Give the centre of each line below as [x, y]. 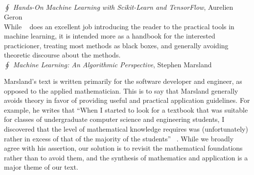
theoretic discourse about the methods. [62, 55]
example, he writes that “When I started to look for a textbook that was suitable [126, 109]
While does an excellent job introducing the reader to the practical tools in [119, 26]
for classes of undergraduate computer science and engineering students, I [114, 119]
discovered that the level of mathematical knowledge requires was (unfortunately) [126, 128]
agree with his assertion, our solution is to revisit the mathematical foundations [123, 148]
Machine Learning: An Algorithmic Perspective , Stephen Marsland [112, 64]
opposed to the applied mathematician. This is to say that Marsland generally [121, 90]
